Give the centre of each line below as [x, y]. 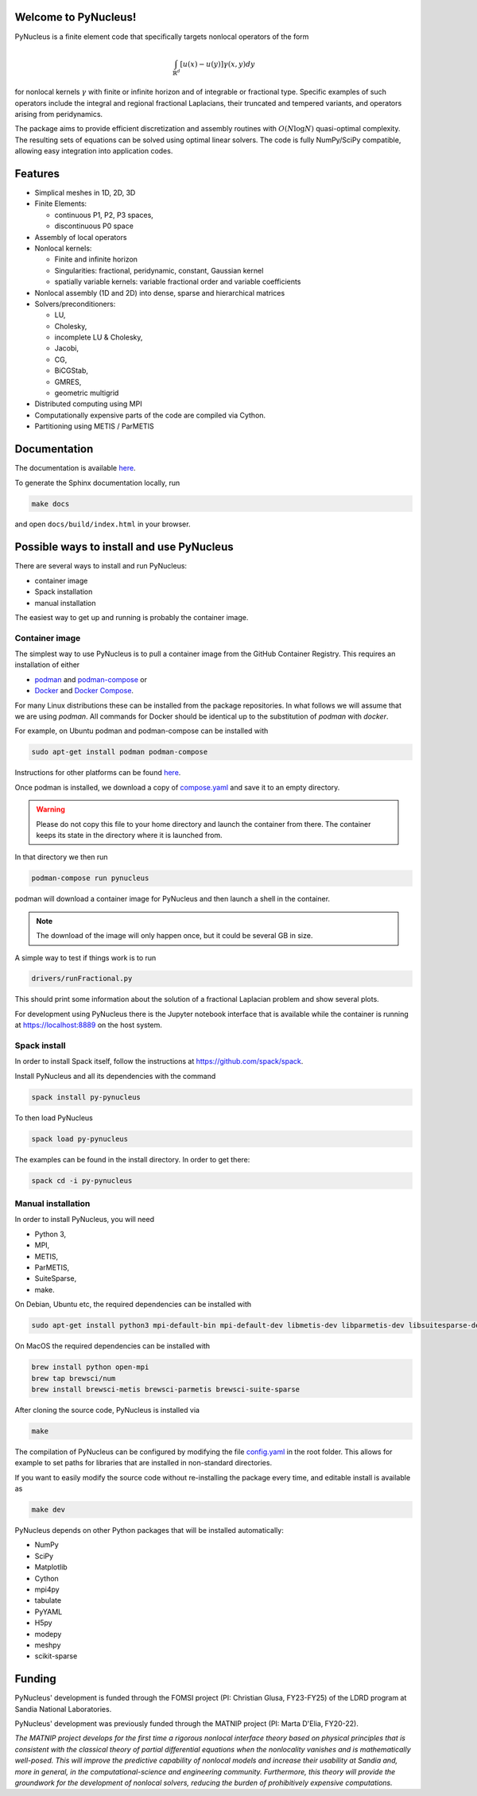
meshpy [48, 1645]
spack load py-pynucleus [80, 1139]
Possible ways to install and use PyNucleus [124, 547]
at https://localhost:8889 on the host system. [89, 1025]
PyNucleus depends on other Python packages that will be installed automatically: [149, 1530]
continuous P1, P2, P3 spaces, [104, 215]
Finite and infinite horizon [96, 259]
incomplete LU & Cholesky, [99, 337]
